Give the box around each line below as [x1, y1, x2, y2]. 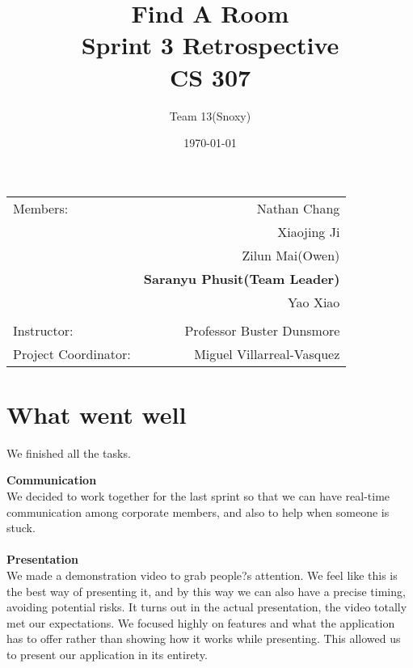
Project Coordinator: [13, 344, 131, 363]
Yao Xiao [287, 292, 340, 311]
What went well [6, 397, 187, 430]
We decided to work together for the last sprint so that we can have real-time [6, 488, 390, 504]
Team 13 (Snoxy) [169, 107, 251, 124]
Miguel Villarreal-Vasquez [194, 344, 340, 363]
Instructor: [13, 320, 74, 340]
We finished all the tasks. [6, 444, 131, 461]
